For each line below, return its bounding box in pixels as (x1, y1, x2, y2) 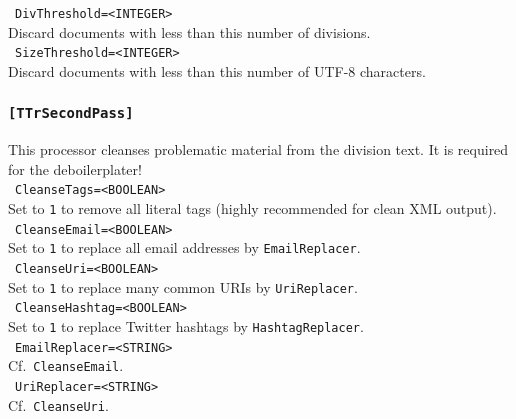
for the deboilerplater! (8, 158, 142, 179)
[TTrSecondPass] (8, 105, 134, 122)
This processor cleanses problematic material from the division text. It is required (8, 139, 509, 160)
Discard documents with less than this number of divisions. (8, 21, 371, 42)
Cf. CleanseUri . (8, 394, 109, 415)
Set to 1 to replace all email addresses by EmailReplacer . (8, 237, 361, 258)
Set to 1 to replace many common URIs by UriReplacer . (8, 276, 358, 297)
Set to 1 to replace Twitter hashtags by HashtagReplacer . (8, 316, 364, 337)
